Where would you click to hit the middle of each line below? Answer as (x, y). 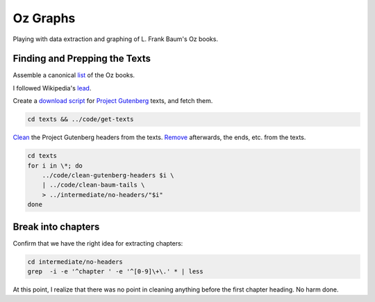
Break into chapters (56, 226)
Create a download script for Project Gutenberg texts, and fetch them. (113, 101)
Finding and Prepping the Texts (82, 59)
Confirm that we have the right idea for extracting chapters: (98, 243)
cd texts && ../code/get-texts (81, 119)
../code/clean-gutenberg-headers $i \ (108, 175)
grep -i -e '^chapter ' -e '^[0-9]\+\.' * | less (116, 272)
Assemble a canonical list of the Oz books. (74, 75)
